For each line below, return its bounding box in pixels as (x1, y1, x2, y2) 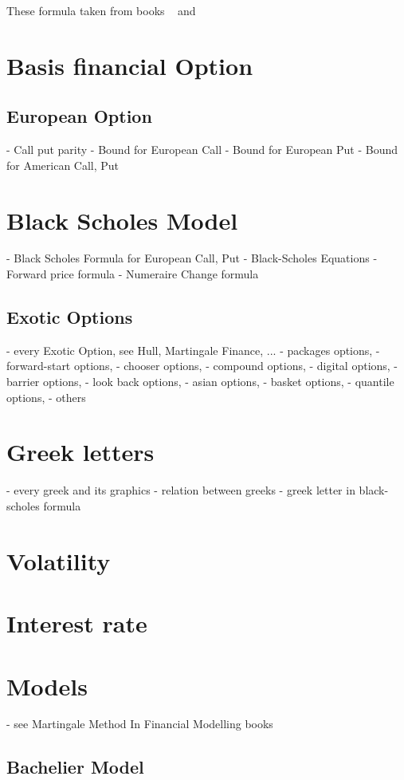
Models (6, 669, 88, 702)
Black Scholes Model (6, 203, 238, 236)
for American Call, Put (6, 156, 120, 173)
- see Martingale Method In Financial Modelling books (6, 715, 273, 732)
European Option (6, 104, 152, 128)
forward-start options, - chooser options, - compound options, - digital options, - (6, 357, 398, 374)
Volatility (6, 544, 111, 577)
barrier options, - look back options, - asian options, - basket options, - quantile (6, 373, 394, 390)
